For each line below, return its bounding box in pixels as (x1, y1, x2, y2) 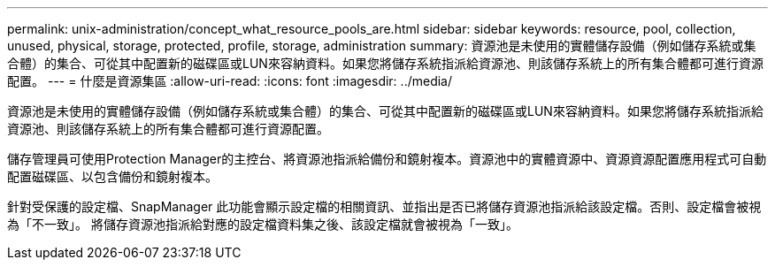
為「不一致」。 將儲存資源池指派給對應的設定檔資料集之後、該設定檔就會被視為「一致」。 (7, 217, 518, 232)
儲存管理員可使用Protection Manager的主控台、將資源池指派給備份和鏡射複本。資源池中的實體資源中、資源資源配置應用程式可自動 (7, 151, 767, 166)
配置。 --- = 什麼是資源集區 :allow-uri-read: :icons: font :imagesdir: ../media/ (7, 73, 453, 88)
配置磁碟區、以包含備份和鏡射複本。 (7, 169, 218, 184)
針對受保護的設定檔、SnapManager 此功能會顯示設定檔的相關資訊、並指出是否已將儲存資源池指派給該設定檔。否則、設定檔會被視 (7, 199, 762, 214)
